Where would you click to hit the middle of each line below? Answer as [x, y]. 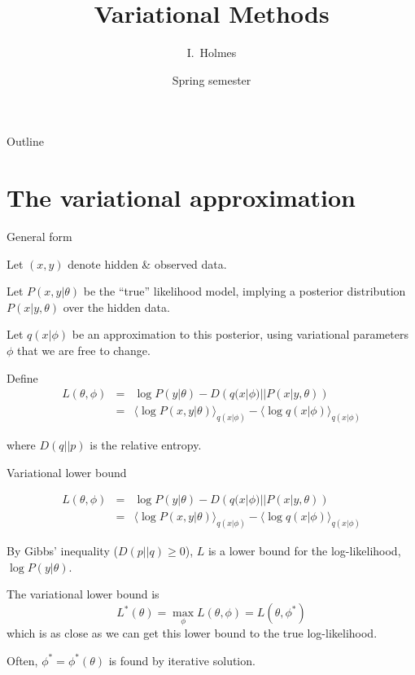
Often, [22, 660]
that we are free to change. [84, 350]
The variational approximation [181, 197]
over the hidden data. [116, 307]
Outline [25, 141]
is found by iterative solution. [182, 660]
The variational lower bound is [83, 594]
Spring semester [212, 79]
